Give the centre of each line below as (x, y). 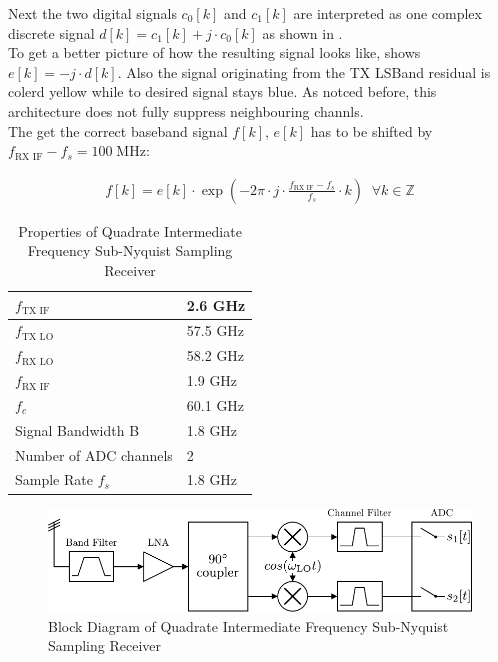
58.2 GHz (215, 355)
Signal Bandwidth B (77, 429)
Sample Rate (54, 479)
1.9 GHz (212, 380)
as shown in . (302, 32)
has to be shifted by (371, 130)
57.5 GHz (215, 330)
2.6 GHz (216, 304)
